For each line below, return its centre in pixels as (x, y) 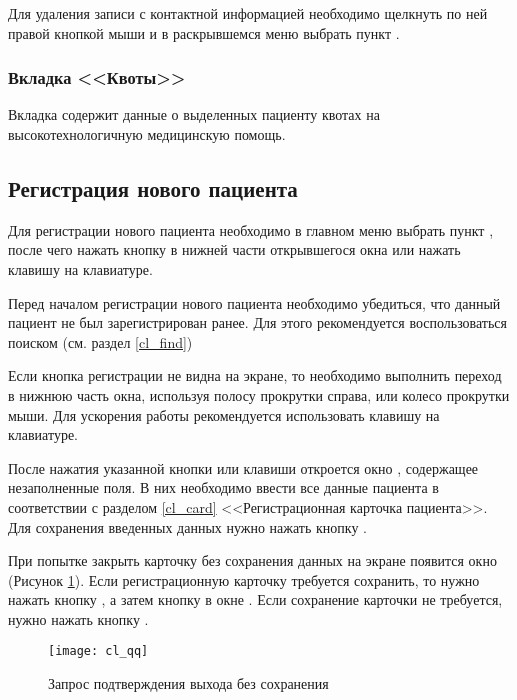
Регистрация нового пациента (153, 187)
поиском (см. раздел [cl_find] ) (100, 341)
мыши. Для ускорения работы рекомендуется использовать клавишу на (224, 414)
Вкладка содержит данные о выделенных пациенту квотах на (194, 114)
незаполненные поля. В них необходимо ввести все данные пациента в (223, 487)
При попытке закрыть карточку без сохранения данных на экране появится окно (252, 560)
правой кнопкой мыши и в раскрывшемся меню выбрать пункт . (204, 32)
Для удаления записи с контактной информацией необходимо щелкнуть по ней (248, 13)
